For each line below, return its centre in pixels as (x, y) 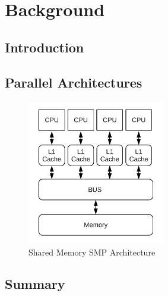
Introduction (45, 47)
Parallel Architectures (74, 82)
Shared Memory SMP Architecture (92, 252)
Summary (35, 284)
